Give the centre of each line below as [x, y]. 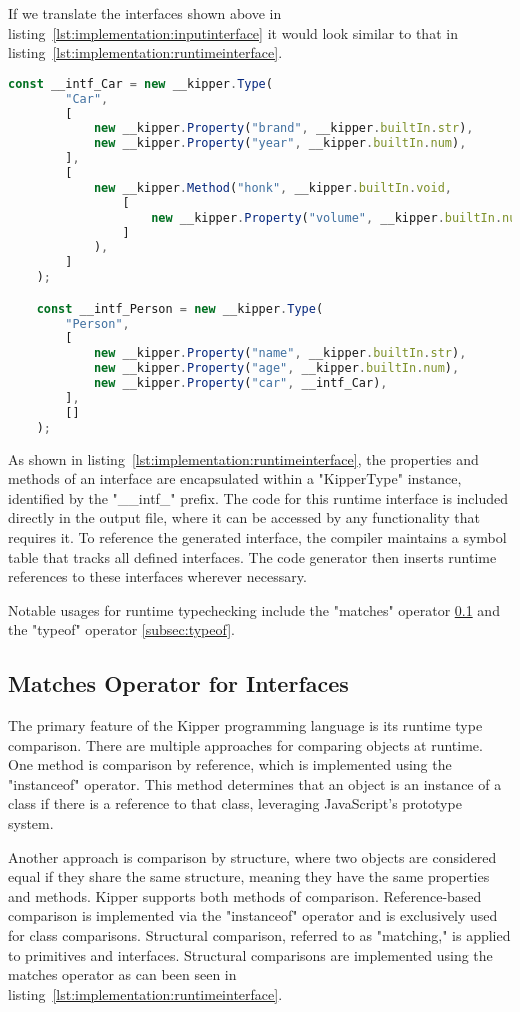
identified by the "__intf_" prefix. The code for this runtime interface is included [258, 497]
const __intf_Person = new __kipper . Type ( [180, 308]
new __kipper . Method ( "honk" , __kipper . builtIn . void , [272, 187]
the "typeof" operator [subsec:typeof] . [121, 629]
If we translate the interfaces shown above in [145, 13]
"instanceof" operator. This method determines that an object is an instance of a [255, 783]
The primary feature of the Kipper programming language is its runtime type [245, 725]
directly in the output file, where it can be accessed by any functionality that [244, 517]
